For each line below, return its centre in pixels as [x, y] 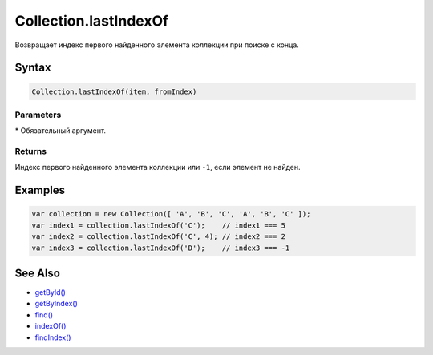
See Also [37, 273]
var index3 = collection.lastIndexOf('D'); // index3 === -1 [161, 248]
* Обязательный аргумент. [61, 131]
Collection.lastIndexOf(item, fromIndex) [114, 91]
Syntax [33, 68]
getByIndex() [56, 304]
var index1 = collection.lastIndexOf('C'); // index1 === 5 [159, 225]
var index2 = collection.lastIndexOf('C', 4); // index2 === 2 [159, 237]
